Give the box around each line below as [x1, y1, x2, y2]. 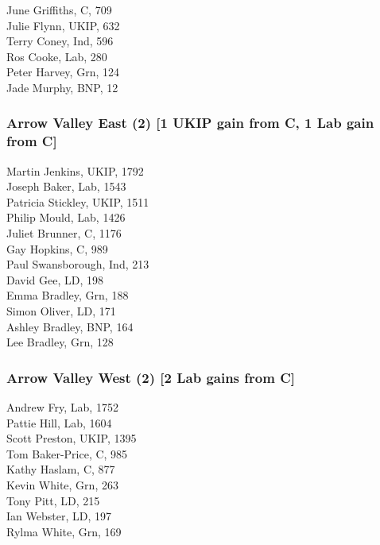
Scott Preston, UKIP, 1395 [6, 430, 137, 446]
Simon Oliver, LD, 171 [6, 303, 116, 319]
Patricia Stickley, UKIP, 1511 [6, 193, 149, 210]
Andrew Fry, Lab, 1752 [6, 399, 118, 416]
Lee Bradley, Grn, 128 [6, 334, 114, 350]
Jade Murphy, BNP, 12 [6, 79, 118, 95]
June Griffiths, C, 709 [6, 2, 112, 17]
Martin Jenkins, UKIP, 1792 [6, 162, 144, 179]
